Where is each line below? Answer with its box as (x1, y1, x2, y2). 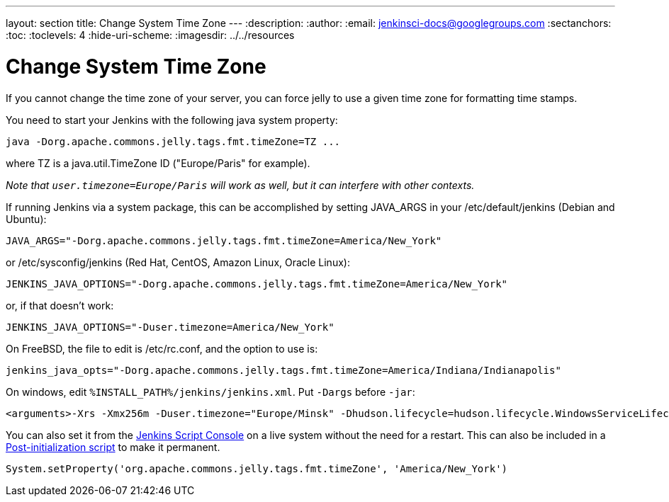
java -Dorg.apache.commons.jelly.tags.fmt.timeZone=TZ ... (6, 135, 341, 147)
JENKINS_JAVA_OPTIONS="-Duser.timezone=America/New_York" (6, 321, 334, 333)
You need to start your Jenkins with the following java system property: (6, 113, 338, 126)
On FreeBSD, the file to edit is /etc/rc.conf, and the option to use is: (6, 342, 318, 355)
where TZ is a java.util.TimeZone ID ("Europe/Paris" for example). (6, 156, 310, 169)
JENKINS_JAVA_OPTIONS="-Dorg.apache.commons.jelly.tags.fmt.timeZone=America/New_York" (6, 278, 508, 290)
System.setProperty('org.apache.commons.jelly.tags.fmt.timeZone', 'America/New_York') (6, 462, 508, 474)
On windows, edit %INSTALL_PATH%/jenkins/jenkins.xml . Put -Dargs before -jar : (6, 385, 415, 398)
